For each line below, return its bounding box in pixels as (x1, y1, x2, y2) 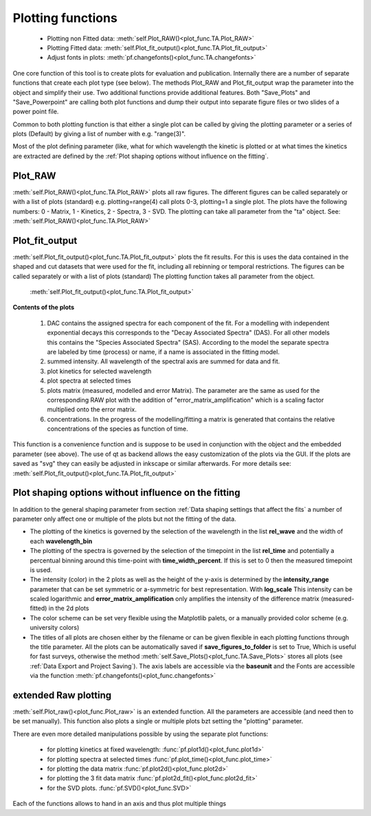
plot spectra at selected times (47, 376, 132, 385)
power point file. (12, 107, 59, 116)
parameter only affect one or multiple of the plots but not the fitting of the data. (12, 514, 236, 523)
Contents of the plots (12, 303, 75, 312)
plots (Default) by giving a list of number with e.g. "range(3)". (12, 130, 186, 138)
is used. (30, 565, 53, 574)
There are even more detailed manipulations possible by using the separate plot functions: (12, 729, 269, 738)
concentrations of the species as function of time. (47, 424, 188, 433)
